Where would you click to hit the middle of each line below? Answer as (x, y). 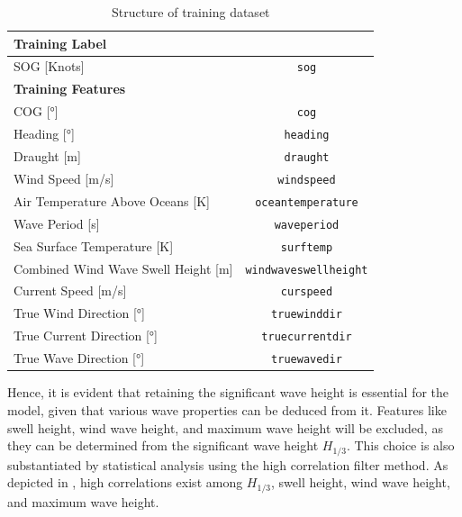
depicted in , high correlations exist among (125, 482)
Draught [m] (47, 156)
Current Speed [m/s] (70, 290)
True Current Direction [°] (86, 336)
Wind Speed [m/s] (64, 178)
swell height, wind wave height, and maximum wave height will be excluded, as (225, 427)
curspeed (307, 292)
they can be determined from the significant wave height (163, 445)
